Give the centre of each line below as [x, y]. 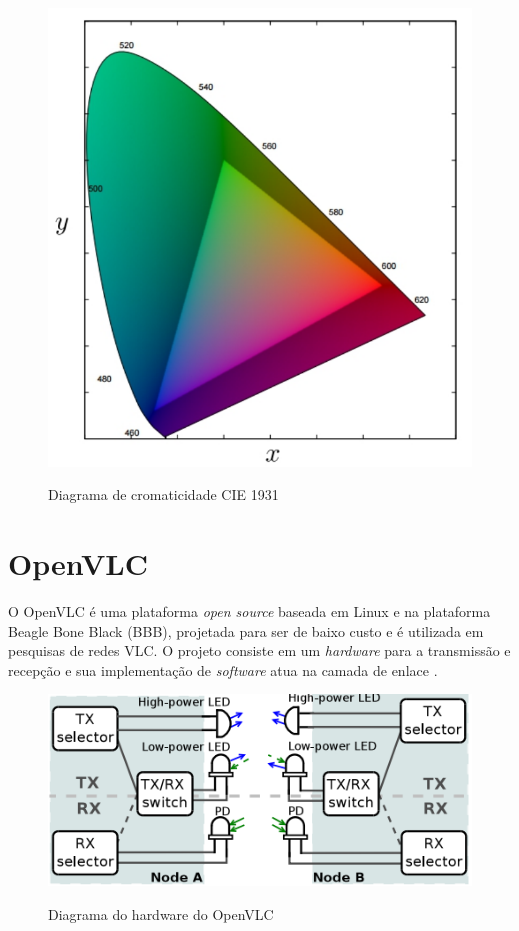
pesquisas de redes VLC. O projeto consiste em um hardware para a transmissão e [259, 650]
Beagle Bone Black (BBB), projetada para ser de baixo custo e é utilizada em [246, 630]
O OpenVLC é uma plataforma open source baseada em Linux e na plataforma [249, 610]
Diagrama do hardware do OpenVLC [161, 913]
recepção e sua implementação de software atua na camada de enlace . [223, 669]
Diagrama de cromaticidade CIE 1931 [163, 494]
